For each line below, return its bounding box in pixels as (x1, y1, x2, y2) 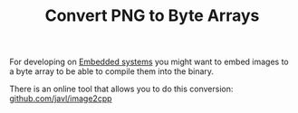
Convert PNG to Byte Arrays (44, 5, 260, 26)
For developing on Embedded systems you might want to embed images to (9, 56, 289, 68)
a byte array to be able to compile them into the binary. (9, 66, 215, 77)
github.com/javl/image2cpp (9, 93, 112, 104)
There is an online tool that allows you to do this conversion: (9, 83, 234, 95)
